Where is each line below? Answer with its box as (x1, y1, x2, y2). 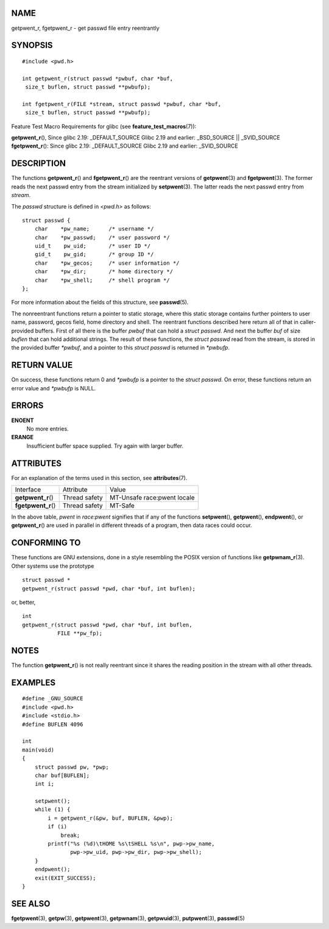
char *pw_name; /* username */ (34, 226, 154, 232)
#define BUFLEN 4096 (22, 720, 83, 728)
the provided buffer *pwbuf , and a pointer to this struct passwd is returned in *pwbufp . (11, 344, 230, 351)
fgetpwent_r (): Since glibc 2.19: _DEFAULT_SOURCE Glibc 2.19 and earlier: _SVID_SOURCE (11, 142, 238, 149)
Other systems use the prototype (11, 562, 94, 570)
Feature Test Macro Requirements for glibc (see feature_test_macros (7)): (11, 123, 197, 130)
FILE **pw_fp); (57, 630, 103, 637)
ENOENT (11, 417, 34, 424)
